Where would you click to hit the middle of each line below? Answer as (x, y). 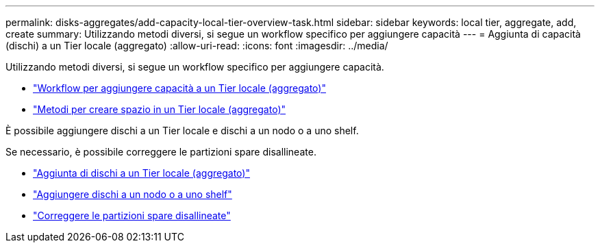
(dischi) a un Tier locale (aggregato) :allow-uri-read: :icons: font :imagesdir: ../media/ (197, 46)
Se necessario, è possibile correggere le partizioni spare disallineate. (161, 152)
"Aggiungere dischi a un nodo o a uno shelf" (133, 194)
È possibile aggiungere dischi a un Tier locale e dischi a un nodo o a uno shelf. (182, 131)
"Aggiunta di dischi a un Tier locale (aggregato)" (141, 173)
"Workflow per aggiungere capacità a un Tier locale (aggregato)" (179, 88)
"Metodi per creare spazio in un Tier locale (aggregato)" (160, 109)
